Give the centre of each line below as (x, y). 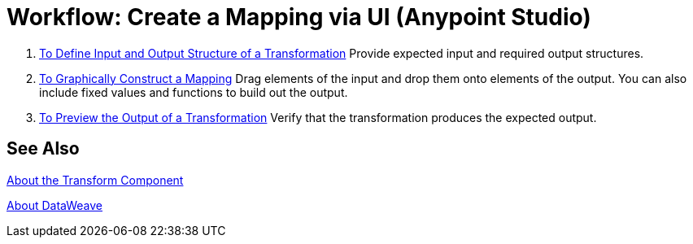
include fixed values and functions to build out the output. (194, 92)
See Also (43, 149)
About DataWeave (54, 205)
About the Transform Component (95, 180)
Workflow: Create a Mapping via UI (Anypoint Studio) (299, 17)
